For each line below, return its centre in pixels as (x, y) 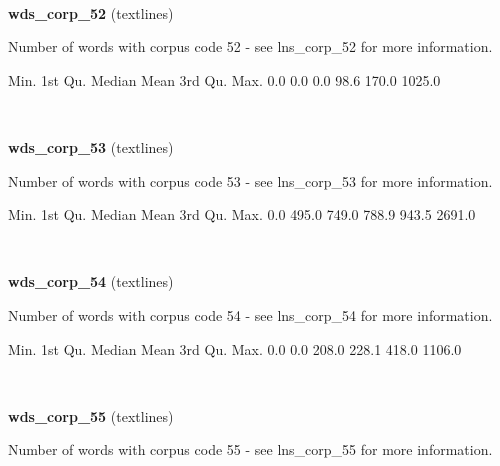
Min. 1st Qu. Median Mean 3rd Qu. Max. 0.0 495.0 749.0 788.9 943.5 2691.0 (242, 214)
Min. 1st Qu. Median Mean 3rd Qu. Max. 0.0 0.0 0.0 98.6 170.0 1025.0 (224, 79)
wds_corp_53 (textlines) (91, 146)
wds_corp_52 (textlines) (91, 12)
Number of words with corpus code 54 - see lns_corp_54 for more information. (250, 314)
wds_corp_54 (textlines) (91, 281)
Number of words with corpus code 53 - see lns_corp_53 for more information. (250, 180)
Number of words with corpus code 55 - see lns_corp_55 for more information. (250, 449)
